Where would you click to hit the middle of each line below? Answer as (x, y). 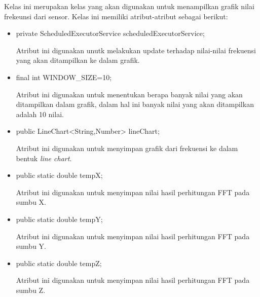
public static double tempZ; (59, 263)
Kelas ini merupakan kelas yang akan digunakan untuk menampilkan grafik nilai (129, 6)
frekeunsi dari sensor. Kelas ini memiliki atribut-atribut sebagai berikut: (116, 16)
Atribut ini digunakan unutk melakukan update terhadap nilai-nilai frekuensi (136, 50)
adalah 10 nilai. (40, 114)
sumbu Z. (31, 290)
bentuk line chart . (44, 158)
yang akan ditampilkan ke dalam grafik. (78, 60)
